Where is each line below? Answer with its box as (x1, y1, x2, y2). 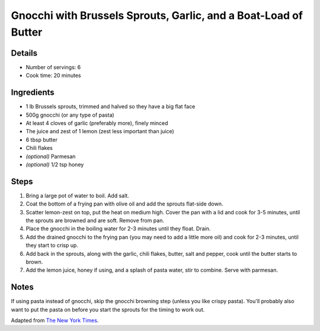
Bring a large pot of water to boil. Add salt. (25, 192, 130, 199)
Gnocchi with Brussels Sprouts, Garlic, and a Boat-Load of (11, 9, 303, 22)
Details (11, 48, 38, 58)
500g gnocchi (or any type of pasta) (25, 111, 115, 118)
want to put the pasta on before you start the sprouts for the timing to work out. (11, 306, 205, 313)
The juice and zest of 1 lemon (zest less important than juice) (25, 128, 174, 135)
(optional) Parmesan (25, 153, 76, 160)
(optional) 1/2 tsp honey (25, 160, 84, 168)
